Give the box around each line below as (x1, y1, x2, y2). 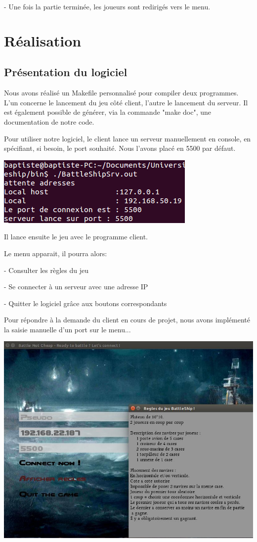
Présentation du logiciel (4, 64, 128, 80)
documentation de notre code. (4, 116, 94, 127)
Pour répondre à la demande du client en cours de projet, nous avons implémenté (4, 315, 251, 325)
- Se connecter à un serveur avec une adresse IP (4, 281, 148, 292)
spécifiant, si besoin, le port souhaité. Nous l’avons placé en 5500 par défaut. (4, 143, 236, 153)
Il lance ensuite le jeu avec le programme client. (4, 231, 148, 242)
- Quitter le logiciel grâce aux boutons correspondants (4, 298, 167, 308)
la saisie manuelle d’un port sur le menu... (4, 324, 131, 334)
